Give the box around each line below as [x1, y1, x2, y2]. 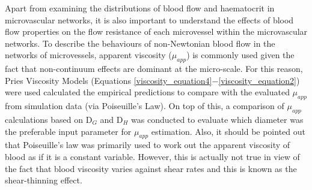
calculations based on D [5, 113, 93, 125]
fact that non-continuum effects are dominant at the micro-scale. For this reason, [5, 62, 303, 75]
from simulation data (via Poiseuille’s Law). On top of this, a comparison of [5, 99, 284, 112]
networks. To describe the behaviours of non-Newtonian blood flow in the [5, 37, 275, 49]
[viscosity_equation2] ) [218, 74, 300, 86]
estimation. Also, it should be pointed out [151, 125, 305, 137]
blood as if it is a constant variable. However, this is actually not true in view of [5, 150, 300, 162]
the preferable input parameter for [5, 125, 132, 137]
